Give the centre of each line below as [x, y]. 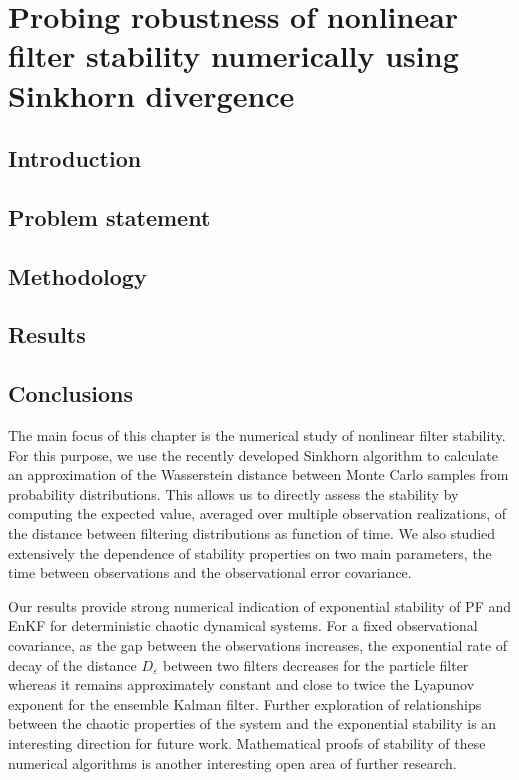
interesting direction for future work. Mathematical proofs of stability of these [247, 742]
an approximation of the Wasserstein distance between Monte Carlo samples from [258, 474]
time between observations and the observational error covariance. [210, 572]
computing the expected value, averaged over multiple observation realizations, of [257, 513]
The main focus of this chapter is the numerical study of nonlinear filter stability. [257, 435]
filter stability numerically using [233, 55]
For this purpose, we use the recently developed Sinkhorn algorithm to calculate [253, 454]
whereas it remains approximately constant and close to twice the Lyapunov [241, 684]
